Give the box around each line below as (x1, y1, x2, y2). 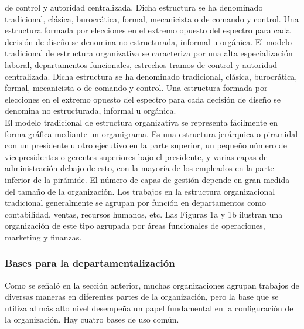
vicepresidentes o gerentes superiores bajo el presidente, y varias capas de (5, 150, 268, 162)
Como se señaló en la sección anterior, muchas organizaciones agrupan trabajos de (5, 279, 299, 291)
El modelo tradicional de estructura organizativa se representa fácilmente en (5, 116, 278, 128)
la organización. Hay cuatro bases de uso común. (5, 313, 179, 325)
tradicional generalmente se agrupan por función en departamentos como (5, 196, 267, 209)
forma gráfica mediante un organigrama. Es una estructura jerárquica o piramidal (5, 127, 298, 140)
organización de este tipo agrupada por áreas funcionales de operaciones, (5, 219, 265, 232)
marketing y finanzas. (5, 230, 82, 243)
